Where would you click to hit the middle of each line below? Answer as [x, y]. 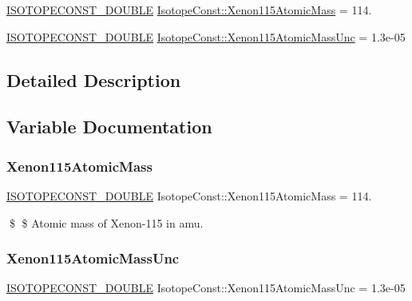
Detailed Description [94, 79]
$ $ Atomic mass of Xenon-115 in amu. [106, 222]
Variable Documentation [109, 127]
